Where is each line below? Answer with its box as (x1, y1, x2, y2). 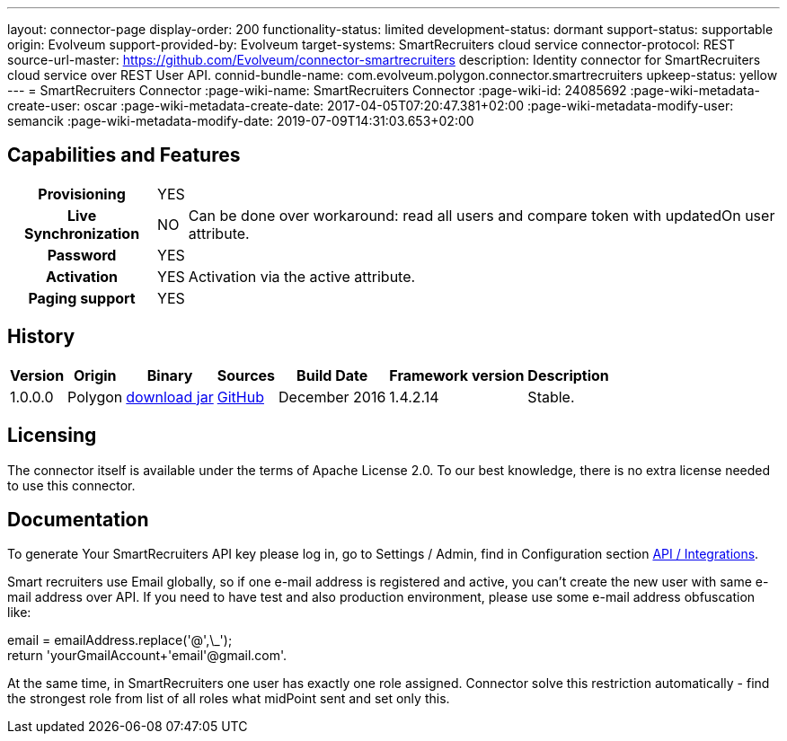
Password (47, 245, 117, 264)
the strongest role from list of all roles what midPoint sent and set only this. (7, 691, 450, 707)
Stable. (527, 387, 575, 406)
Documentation (7, 507, 149, 531)
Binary (146, 366, 193, 384)
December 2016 (279, 387, 386, 406)
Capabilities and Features (7, 144, 241, 167)
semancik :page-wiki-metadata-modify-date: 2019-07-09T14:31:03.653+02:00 (7, 113, 474, 128)
